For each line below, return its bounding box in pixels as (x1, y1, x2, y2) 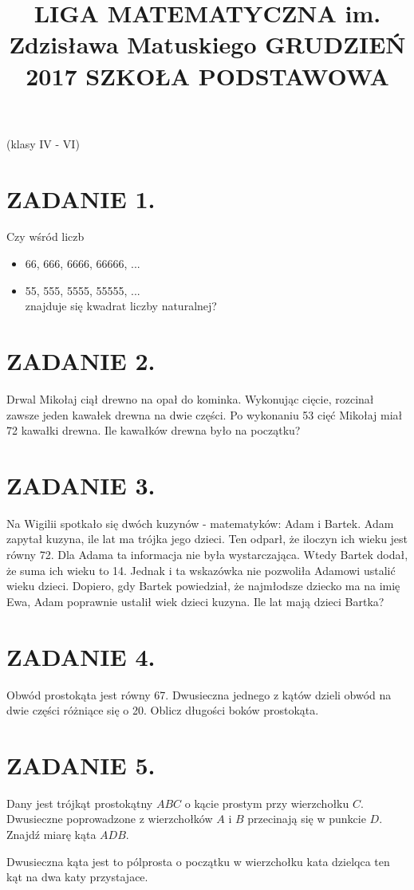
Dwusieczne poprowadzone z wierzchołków (6, 810, 213, 827)
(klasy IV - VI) (6, 135, 80, 152)
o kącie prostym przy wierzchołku (184, 794, 349, 811)
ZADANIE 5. (6, 748, 156, 781)
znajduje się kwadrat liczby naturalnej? (25, 297, 217, 314)
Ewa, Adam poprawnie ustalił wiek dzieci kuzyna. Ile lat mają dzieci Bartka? (6, 593, 384, 609)
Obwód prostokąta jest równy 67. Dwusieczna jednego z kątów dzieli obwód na (6, 686, 392, 703)
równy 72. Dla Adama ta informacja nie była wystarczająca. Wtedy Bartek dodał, (6, 546, 408, 563)
